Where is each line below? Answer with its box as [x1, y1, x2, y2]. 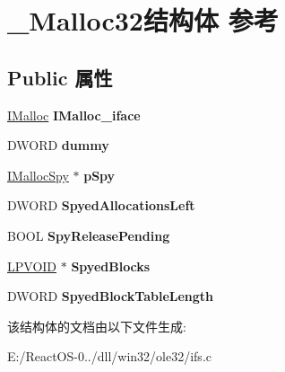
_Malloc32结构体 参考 [7, 2, 279, 39]
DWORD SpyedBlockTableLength [7, 287, 214, 306]
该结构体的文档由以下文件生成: [7, 316, 186, 335]
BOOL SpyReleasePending [7, 226, 170, 244]
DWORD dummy [7, 136, 109, 155]
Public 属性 [7, 63, 113, 91]
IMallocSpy [7, 165, 69, 184]
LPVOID [7, 256, 57, 275]
